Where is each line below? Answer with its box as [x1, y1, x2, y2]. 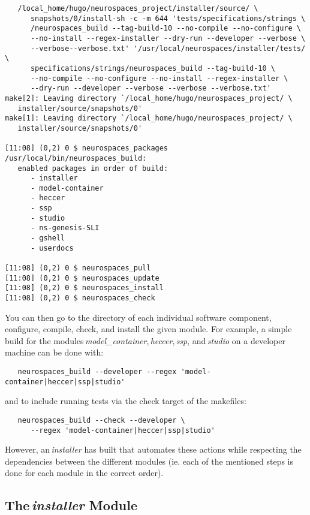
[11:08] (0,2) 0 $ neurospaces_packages [5, 144, 168, 153]
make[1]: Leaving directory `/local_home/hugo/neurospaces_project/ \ [5, 114, 293, 123]
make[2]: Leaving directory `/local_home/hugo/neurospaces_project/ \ [5, 94, 293, 103]
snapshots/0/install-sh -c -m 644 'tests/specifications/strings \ [30, 14, 306, 23]
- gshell [30, 234, 65, 243]
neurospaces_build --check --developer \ [17, 415, 185, 424]
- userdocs [30, 243, 74, 252]
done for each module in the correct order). [5, 466, 164, 479]
